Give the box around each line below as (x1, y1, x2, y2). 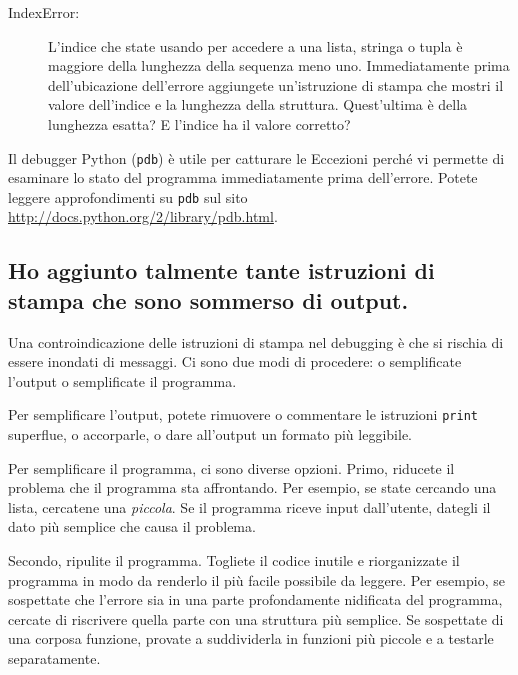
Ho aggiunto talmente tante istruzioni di (8, 255, 435, 286)
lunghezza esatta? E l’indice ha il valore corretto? (48, 113, 351, 134)
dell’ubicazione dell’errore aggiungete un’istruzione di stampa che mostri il (48, 74, 504, 95)
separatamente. (8, 648, 101, 669)
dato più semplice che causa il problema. (8, 516, 256, 537)
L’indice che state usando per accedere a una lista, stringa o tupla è (48, 35, 463, 56)
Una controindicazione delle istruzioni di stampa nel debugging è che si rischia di (8, 331, 504, 352)
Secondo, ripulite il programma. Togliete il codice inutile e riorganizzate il (8, 550, 460, 571)
